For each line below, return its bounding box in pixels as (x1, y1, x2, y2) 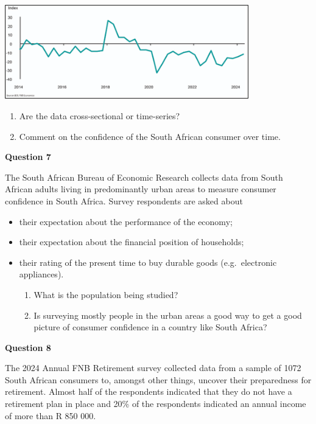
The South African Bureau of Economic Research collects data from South (5, 170, 283, 183)
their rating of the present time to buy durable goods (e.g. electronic (19, 255, 277, 268)
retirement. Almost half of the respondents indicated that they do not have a (5, 385, 292, 398)
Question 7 (5, 150, 51, 163)
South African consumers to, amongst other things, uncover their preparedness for (5, 373, 312, 386)
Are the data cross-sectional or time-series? (19, 109, 180, 122)
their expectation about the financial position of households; (19, 235, 244, 248)
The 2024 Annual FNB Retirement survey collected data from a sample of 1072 (5, 361, 301, 374)
